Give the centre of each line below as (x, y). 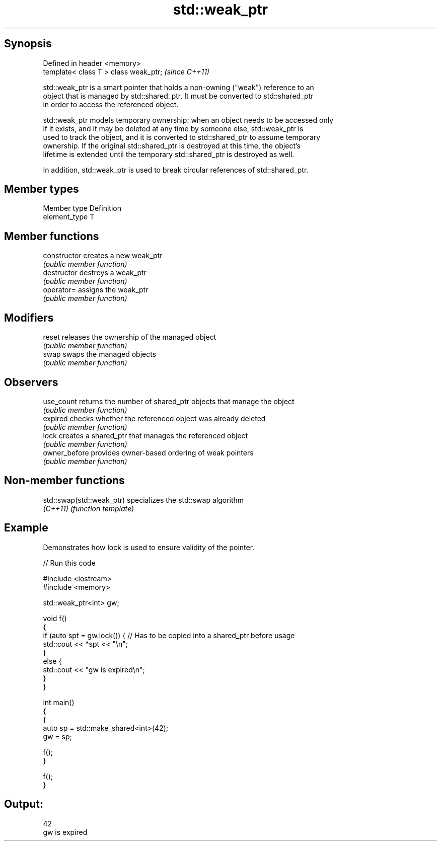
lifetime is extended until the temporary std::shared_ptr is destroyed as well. (169, 154)
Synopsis (28, 44)
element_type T (69, 217)
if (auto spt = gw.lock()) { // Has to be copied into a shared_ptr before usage (169, 635)
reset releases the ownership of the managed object (130, 337)
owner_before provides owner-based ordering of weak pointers (148, 452)
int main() (59, 702)
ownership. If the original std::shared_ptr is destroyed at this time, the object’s (172, 145)
